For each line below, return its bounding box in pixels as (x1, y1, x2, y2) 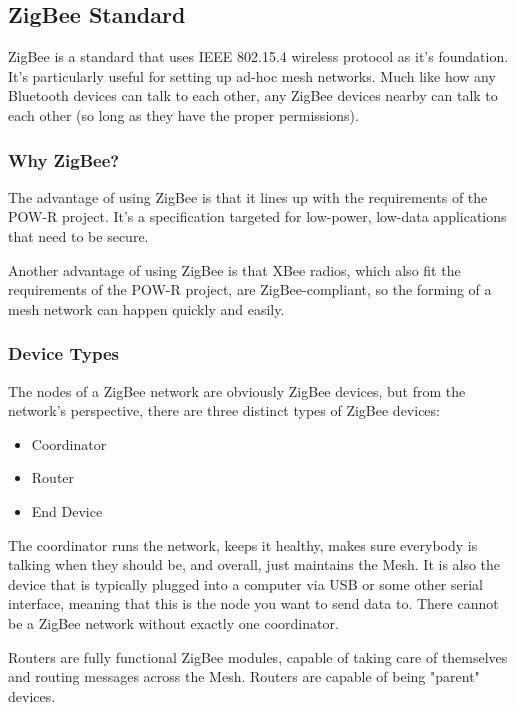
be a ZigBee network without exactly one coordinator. (8, 612, 339, 633)
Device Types (8, 341, 119, 366)
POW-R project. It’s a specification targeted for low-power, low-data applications (8, 206, 507, 227)
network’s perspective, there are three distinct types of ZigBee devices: (8, 400, 440, 421)
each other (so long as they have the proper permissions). (8, 104, 359, 125)
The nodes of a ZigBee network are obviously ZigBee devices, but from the (8, 380, 466, 401)
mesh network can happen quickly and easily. (8, 298, 285, 319)
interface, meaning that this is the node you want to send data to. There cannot (8, 593, 499, 614)
